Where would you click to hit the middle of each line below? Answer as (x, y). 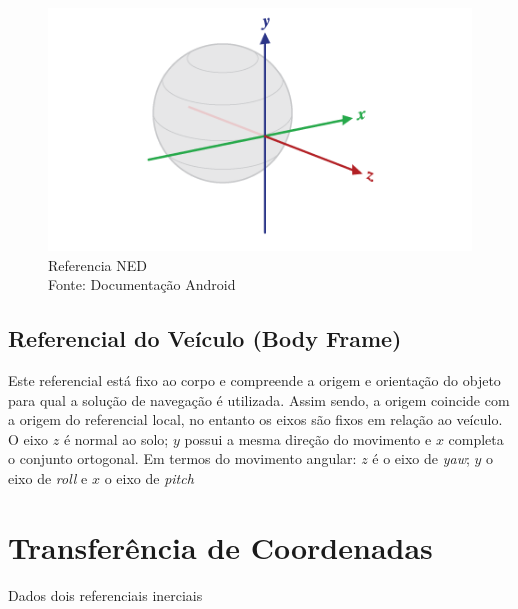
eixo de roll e (48, 477)
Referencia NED (98, 264)
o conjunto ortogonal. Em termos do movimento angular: (182, 458)
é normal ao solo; (116, 438)
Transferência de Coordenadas (220, 546)
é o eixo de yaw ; (421, 458)
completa (476, 438)
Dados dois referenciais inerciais (105, 594)
